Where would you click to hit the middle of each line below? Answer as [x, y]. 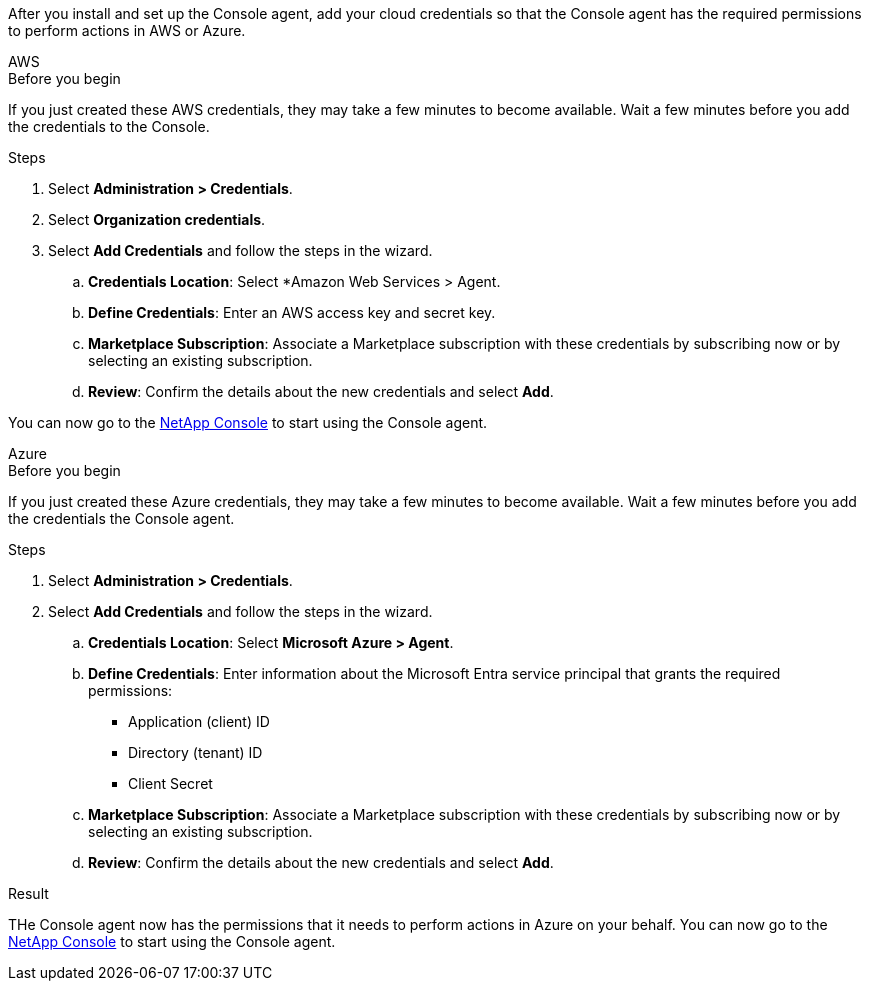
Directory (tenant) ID [195, 752]
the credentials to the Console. [109, 126]
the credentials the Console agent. [121, 518]
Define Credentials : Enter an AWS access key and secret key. [292, 312]
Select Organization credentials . [157, 219]
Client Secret [170, 783]
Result [28, 893]
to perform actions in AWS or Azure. [127, 30]
